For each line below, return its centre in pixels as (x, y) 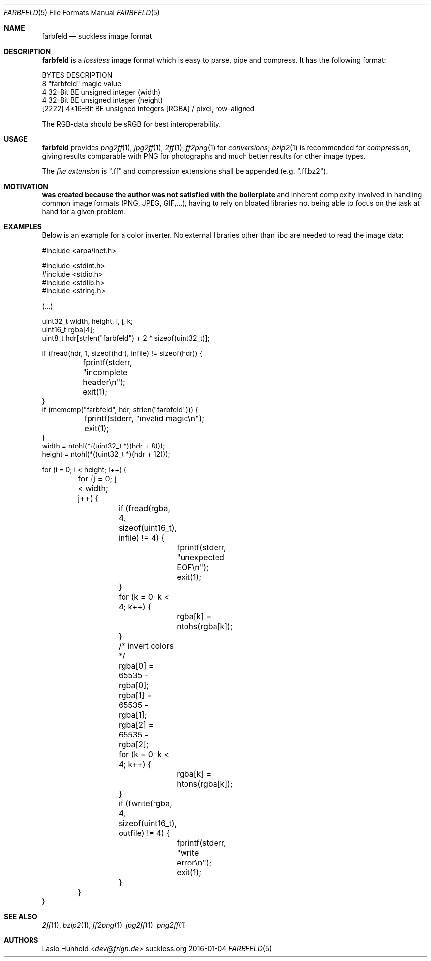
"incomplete (105, 372)
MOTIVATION (26, 186)
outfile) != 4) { (144, 833)
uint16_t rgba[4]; (68, 330)
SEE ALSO (21, 916)
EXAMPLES (23, 227)
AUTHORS (21, 940)
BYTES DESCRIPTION (77, 75)
